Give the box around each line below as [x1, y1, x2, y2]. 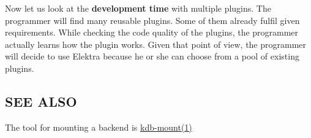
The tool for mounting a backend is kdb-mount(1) [5, 120, 192, 133]
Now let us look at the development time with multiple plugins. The [5, 2, 271, 14]
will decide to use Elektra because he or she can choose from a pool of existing [5, 50, 299, 63]
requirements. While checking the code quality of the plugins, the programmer [5, 26, 299, 39]
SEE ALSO [5, 91, 77, 110]
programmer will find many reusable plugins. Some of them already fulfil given [5, 13, 300, 26]
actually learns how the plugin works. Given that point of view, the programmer [5, 37, 307, 50]
